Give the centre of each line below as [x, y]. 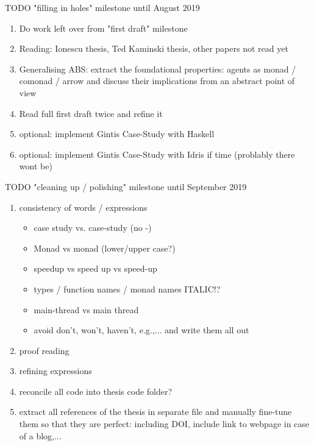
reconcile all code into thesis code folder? [96, 391]
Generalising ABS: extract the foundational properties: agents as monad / [158, 69]
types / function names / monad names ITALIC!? [127, 288]
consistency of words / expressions [83, 207]
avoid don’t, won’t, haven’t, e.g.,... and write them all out [141, 330]
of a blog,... [40, 435]
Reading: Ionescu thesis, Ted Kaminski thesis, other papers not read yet [154, 48]
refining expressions [55, 371]
